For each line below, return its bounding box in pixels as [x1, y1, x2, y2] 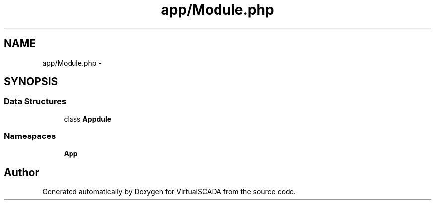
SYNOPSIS [4, 75, 58, 88]
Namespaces [4, 131, 56, 141]
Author [4, 166, 39, 179]
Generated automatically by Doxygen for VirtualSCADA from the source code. [42, 187, 296, 196]
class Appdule [64, 114, 112, 123]
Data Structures [4, 96, 67, 107]
